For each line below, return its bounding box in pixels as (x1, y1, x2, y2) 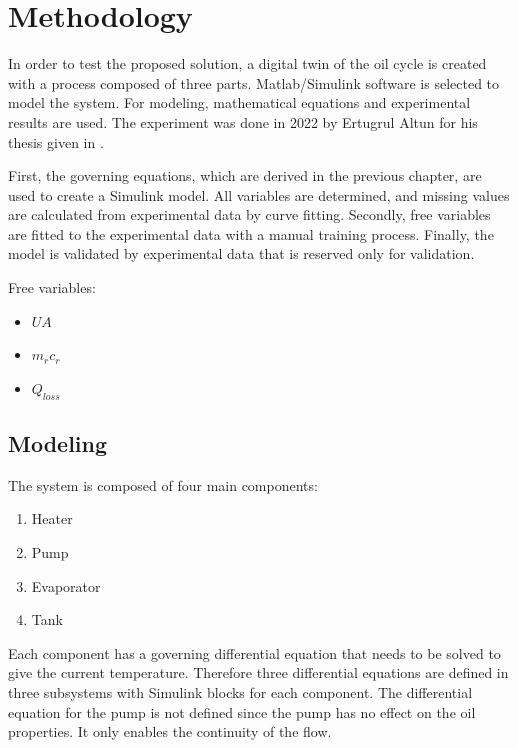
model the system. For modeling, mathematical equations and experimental (8, 92, 471, 113)
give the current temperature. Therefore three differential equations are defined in (8, 662, 509, 683)
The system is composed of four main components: (8, 474, 318, 495)
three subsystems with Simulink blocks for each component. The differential (8, 682, 473, 702)
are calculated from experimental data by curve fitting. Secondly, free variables (8, 204, 491, 225)
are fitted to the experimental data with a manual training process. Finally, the (8, 223, 494, 244)
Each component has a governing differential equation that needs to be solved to (8, 642, 501, 663)
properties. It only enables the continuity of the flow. (8, 721, 332, 742)
